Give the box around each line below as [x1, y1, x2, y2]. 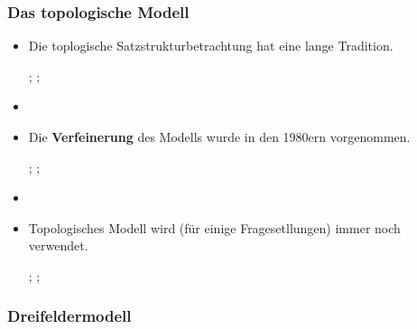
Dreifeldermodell [7, 305, 132, 327]
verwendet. [28, 236, 88, 255]
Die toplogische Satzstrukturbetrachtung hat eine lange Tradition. [28, 36, 394, 55]
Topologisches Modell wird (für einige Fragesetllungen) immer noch [28, 218, 401, 237]
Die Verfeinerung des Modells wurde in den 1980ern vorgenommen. [28, 127, 411, 146]
